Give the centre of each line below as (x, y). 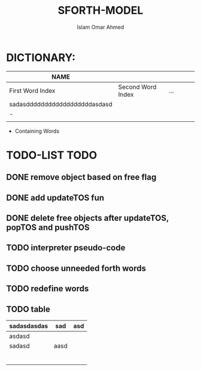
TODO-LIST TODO (52, 155)
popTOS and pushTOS (48, 228)
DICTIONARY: (41, 57)
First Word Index (32, 91)
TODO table (28, 309)
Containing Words (37, 131)
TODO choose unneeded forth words (76, 268)
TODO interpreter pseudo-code (66, 248)
